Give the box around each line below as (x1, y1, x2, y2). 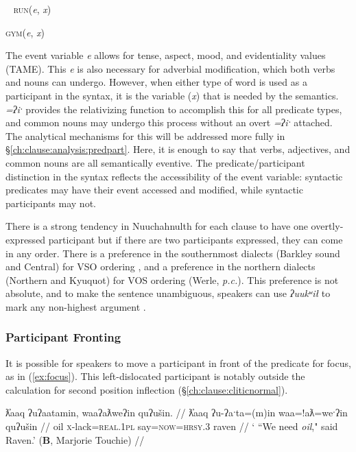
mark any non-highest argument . (5, 299, 146, 313)
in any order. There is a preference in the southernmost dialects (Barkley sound (5, 246, 340, 260)
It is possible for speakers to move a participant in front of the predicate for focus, (5, 355, 351, 370)
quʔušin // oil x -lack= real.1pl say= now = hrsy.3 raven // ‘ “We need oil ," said (5, 419, 338, 433)
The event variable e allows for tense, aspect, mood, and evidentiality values (5, 48, 326, 62)
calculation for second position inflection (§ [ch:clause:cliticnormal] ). (5, 382, 288, 396)
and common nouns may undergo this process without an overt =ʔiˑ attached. (5, 115, 333, 130)
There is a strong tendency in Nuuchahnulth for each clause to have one (5, 219, 308, 233)
